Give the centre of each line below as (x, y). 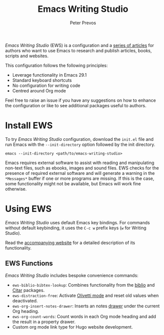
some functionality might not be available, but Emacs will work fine (73, 183)
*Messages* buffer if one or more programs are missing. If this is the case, (80, 178)
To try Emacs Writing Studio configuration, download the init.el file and (80, 139)
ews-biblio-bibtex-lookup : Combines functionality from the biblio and (83, 285)
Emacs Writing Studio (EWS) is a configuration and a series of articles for (80, 45)
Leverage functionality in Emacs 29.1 (49, 75)
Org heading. (26, 311)
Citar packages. (28, 290)
